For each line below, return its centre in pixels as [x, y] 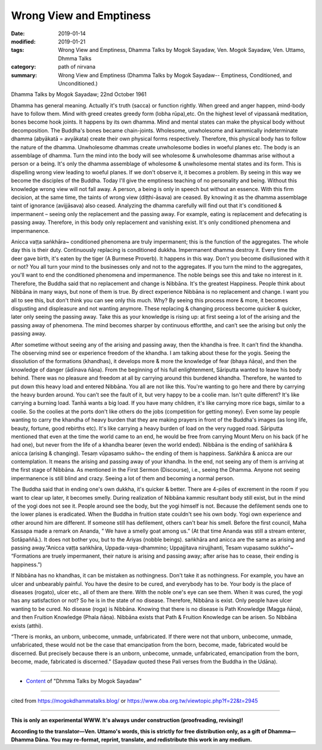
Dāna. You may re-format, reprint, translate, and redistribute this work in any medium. [144, 740]
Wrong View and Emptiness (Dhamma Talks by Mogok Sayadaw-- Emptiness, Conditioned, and [175, 75]
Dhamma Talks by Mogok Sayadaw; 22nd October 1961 [79, 94]
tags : [18, 50]
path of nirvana [77, 67]
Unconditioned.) [78, 83]
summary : [24, 75]
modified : [23, 41]
